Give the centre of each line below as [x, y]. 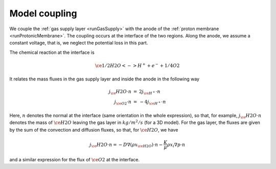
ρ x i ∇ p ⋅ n [176, 145]
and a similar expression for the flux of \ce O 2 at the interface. [75, 159]
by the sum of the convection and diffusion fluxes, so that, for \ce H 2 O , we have [94, 130]
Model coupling [43, 13]
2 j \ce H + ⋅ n [149, 92]
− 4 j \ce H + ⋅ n [153, 102]
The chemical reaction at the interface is [52, 52]
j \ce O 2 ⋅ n [123, 102]
